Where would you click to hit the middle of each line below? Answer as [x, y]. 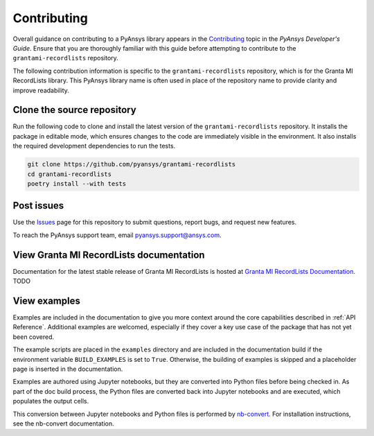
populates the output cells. [51, 401]
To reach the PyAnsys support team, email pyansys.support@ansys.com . [117, 235]
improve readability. [41, 90]
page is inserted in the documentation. [68, 369]
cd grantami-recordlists [70, 174]
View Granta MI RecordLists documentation [109, 255]
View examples [47, 300]
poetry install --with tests [77, 183]
